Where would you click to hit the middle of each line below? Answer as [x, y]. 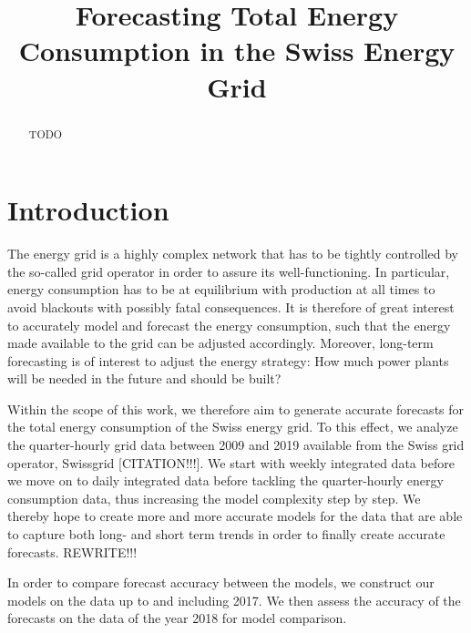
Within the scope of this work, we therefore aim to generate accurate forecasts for [236, 408]
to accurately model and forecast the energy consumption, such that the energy [229, 325]
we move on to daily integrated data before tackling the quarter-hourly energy [225, 480]
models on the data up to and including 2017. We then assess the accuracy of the [234, 600]
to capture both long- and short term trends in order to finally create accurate [226, 534]
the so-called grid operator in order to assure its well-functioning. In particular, [229, 271]
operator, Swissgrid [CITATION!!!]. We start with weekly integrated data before [231, 462]
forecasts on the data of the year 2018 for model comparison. [177, 618]
